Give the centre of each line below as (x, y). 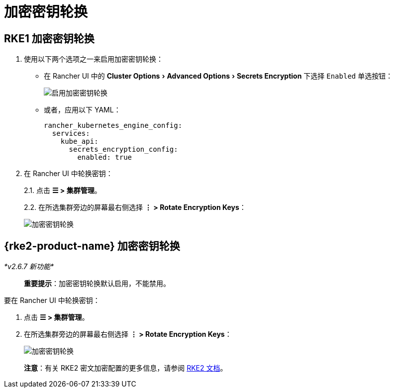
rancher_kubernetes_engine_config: (113, 126)
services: (71, 134)
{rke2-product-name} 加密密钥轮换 (92, 246)
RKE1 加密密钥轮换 (49, 38)
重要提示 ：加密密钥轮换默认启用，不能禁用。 (97, 284)
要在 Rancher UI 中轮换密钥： (52, 300)
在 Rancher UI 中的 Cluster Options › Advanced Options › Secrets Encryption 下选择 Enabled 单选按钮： (218, 76)
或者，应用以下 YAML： (82, 110)
